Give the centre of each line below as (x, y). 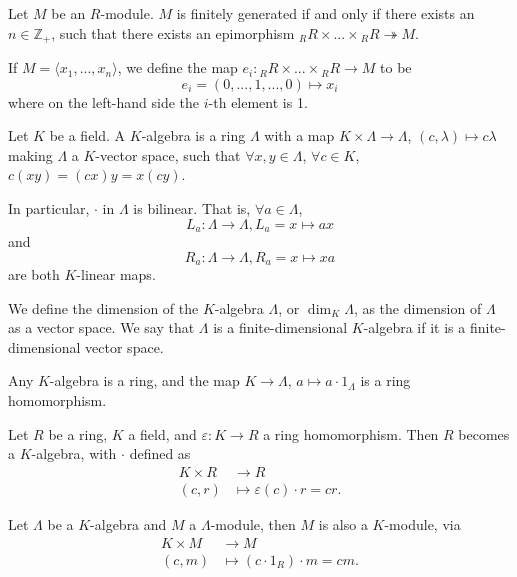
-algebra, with (74, 453)
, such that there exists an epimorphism (173, 32)
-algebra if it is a (414, 327)
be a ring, (78, 433)
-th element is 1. (258, 101)
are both (34, 274)
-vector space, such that (168, 154)
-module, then (253, 523)
